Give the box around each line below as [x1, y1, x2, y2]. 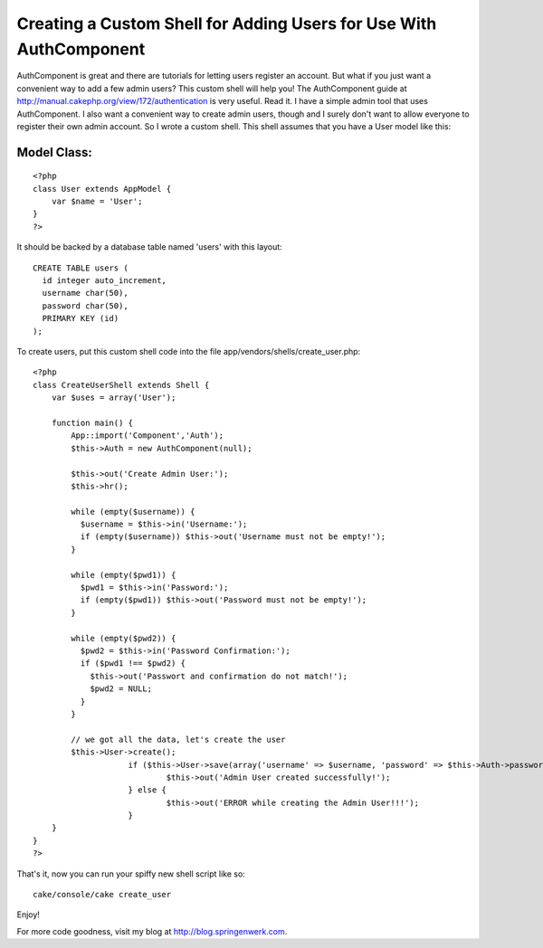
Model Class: [16, 145, 92, 160]
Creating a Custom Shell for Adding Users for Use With [16, 14, 437, 33]
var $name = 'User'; [51, 196, 143, 207]
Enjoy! [16, 909, 41, 920]
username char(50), [42, 288, 129, 299]
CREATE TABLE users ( [33, 262, 129, 273]
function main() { [51, 417, 134, 428]
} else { [128, 785, 167, 795]
